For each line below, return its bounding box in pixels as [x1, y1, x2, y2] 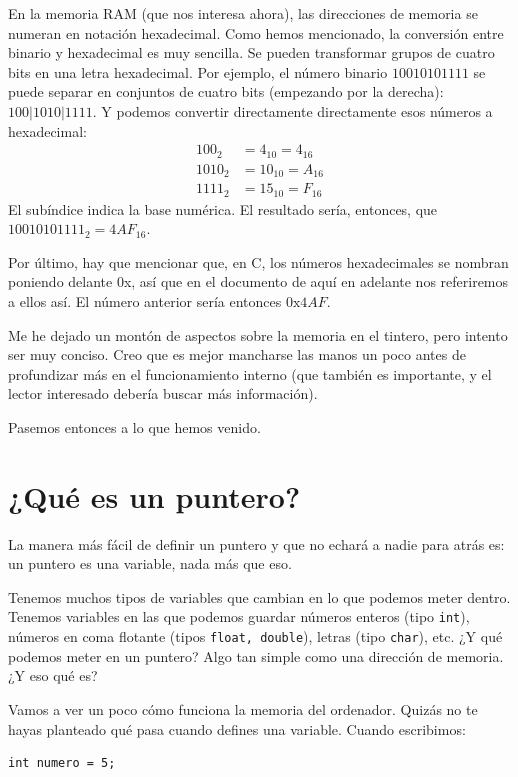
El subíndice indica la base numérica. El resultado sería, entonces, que [8, 198, 438, 219]
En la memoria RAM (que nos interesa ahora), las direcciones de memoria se [8, 3, 478, 23]
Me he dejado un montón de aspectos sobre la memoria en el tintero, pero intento [8, 324, 508, 345]
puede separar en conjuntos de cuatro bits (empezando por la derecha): [8, 81, 444, 102]
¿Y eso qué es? [8, 665, 98, 686]
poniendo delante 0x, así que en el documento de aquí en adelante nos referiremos [8, 271, 509, 292]
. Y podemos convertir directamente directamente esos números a [92, 100, 493, 121]
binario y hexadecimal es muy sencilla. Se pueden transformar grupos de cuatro [8, 42, 495, 63]
